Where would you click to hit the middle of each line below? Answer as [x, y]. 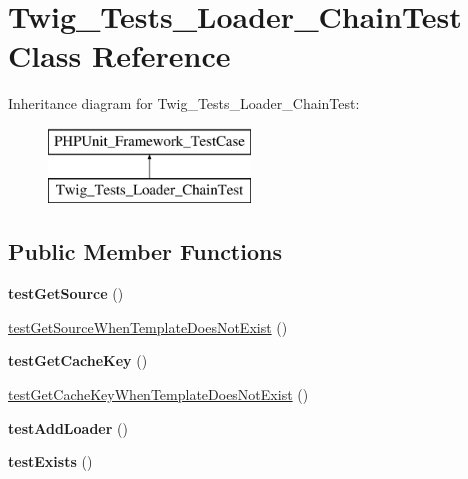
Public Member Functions [145, 251]
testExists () [50, 461]
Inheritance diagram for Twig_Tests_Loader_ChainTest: [184, 103]
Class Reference [119, 55]
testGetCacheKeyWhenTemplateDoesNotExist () [158, 394]
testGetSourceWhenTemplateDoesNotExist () [148, 326]
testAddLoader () [68, 427]
